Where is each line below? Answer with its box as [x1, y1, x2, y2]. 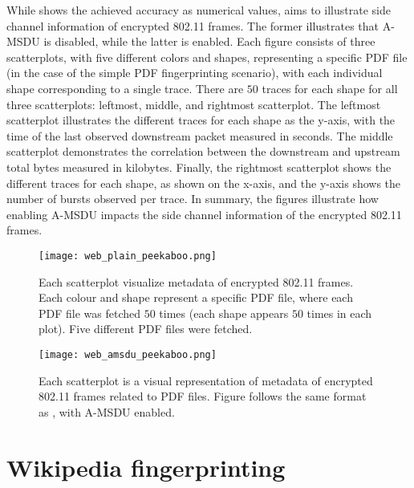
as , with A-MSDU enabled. [39, 403, 175, 420]
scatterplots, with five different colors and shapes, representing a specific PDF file [6, 48, 408, 65]
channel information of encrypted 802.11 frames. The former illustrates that [6, 17, 379, 34]
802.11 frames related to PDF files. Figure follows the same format [39, 388, 367, 405]
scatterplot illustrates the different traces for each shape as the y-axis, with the [6, 112, 396, 128]
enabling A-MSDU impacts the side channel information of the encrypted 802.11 [6, 205, 402, 222]
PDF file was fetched [39, 304, 141, 321]
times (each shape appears [159, 304, 289, 321]
